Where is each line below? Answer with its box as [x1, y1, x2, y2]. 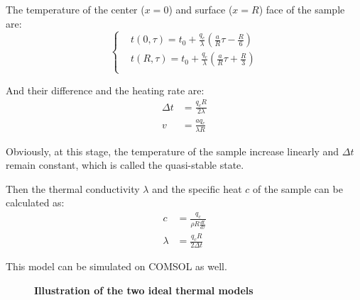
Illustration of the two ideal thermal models [34, 282, 253, 297]
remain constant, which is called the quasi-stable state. [6, 157, 244, 172]
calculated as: [6, 195, 65, 210]
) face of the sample [258, 2, 345, 16]
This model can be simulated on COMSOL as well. [6, 258, 227, 273]
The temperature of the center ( [6, 2, 145, 16]
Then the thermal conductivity [6, 181, 140, 196]
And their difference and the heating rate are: [6, 82, 204, 97]
